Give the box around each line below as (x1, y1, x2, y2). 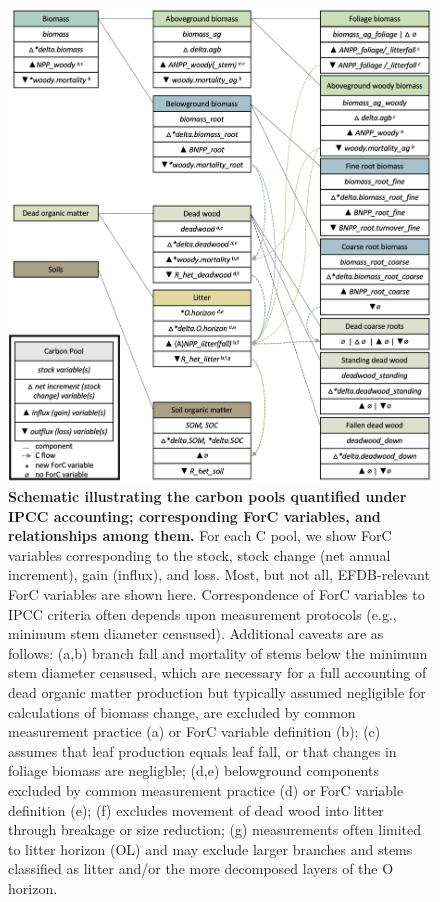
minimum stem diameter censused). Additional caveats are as (8, 623, 384, 644)
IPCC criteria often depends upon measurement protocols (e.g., (8, 603, 397, 624)
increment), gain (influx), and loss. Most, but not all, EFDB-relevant (8, 564, 430, 585)
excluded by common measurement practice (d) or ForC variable (8, 780, 404, 800)
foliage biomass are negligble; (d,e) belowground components (8, 760, 379, 781)
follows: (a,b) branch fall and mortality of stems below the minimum (8, 642, 428, 663)
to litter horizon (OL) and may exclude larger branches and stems (8, 838, 413, 859)
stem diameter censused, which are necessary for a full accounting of (8, 662, 427, 683)
